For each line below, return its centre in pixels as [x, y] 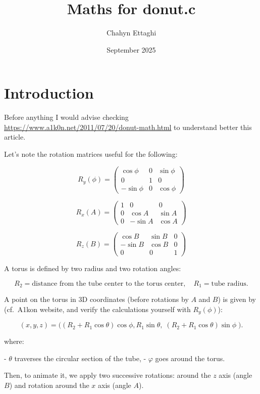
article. [15, 137]
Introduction [49, 93]
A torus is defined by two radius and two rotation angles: [93, 268]
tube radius [229, 283]
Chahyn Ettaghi [131, 33]
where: [14, 341]
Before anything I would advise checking [66, 117]
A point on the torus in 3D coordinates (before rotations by [96, 299]
